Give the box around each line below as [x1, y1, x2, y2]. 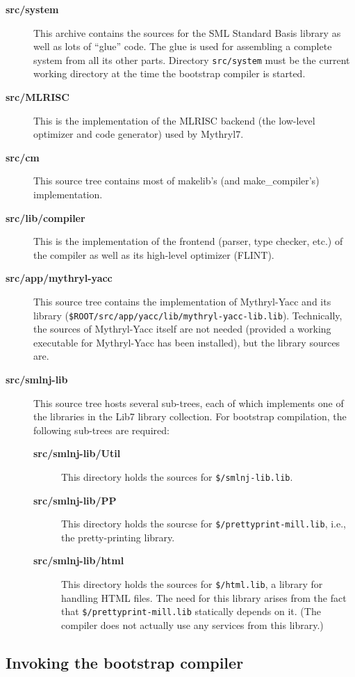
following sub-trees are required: [33, 422, 170, 437]
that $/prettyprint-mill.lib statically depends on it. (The [61, 604, 321, 619]
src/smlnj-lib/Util [33, 446, 121, 461]
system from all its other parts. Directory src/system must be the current [33, 52, 350, 67]
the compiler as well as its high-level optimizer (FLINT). [33, 247, 274, 262]
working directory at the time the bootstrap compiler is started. [33, 66, 306, 81]
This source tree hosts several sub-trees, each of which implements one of [33, 395, 344, 410]
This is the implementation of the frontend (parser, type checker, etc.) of [33, 234, 343, 248]
